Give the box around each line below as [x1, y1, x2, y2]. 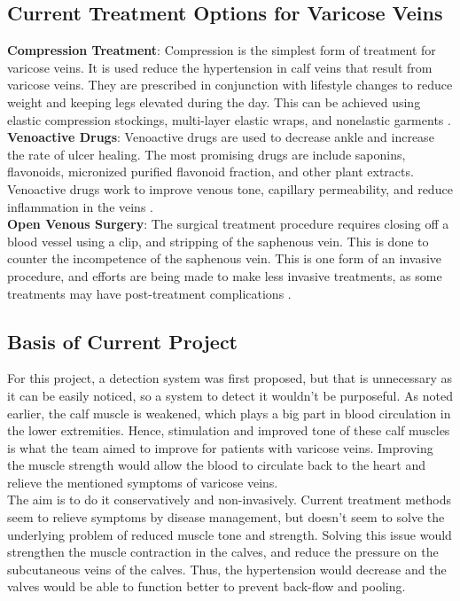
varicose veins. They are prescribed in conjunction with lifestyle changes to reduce [7, 75, 453, 94]
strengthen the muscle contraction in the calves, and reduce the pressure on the [7, 542, 439, 561]
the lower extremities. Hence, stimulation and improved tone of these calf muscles [7, 421, 450, 440]
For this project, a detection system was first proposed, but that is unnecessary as [7, 369, 453, 387]
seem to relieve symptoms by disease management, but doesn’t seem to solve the [7, 508, 445, 527]
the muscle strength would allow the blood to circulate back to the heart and [7, 456, 425, 474]
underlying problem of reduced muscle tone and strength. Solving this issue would [7, 525, 452, 543]
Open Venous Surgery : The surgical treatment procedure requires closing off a [7, 215, 449, 233]
